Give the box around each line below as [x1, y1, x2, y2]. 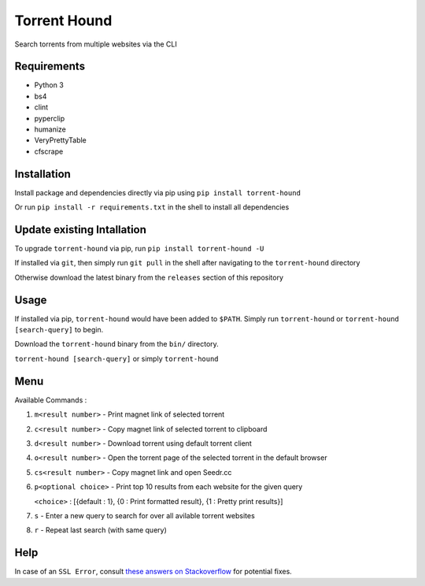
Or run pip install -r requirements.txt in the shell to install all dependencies [14, 202, 290, 212]
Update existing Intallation [14, 223, 147, 236]
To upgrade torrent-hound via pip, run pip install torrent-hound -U [14, 244, 264, 253]
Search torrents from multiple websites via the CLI [14, 39, 177, 49]
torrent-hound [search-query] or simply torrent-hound [14, 354, 220, 363]
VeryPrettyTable [34, 135, 87, 145]
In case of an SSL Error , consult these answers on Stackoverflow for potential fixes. [14, 567, 293, 577]
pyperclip [34, 113, 65, 123]
